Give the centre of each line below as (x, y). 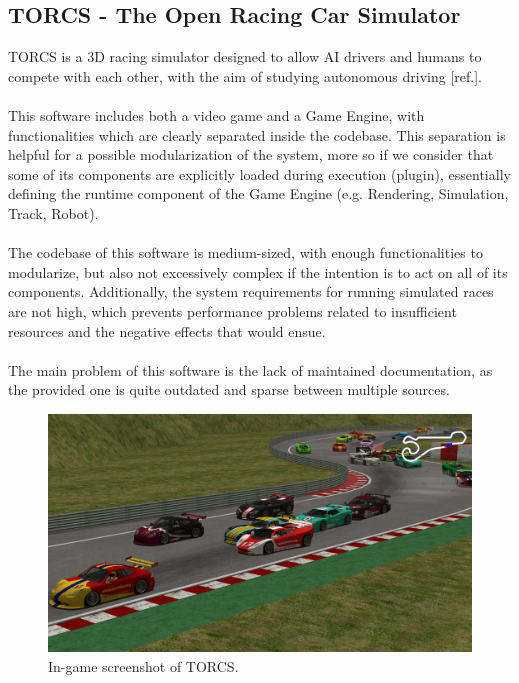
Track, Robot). (53, 212)
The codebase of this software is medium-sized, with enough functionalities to (245, 252)
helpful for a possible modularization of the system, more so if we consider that (251, 154)
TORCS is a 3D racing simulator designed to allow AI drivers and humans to (245, 56)
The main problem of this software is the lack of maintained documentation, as (250, 369)
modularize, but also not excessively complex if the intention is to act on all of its (258, 271)
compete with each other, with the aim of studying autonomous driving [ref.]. (245, 75)
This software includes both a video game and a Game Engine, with (216, 114)
